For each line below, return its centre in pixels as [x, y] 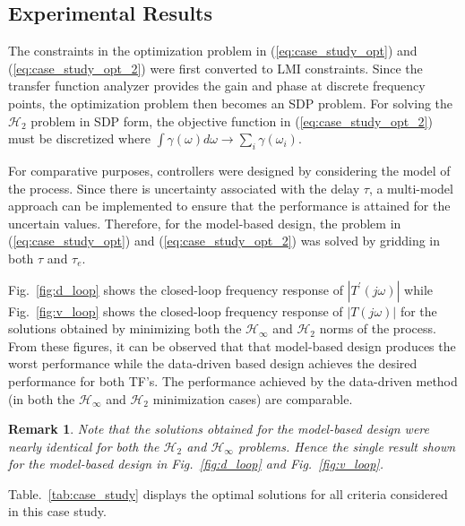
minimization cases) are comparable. [253, 398]
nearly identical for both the [84, 446]
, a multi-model [411, 188]
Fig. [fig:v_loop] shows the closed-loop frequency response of [176, 310]
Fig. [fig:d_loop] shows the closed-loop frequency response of [176, 289]
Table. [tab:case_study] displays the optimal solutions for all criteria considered [228, 493]
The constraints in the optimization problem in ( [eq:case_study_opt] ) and [213, 51]
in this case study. [57, 511]
